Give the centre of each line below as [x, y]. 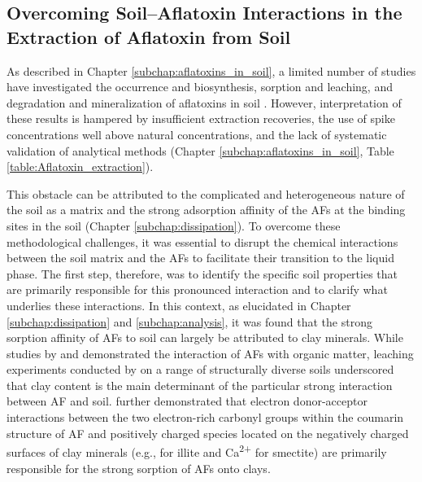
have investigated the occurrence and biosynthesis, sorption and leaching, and [200, 87]
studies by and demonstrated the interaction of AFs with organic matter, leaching [210, 353]
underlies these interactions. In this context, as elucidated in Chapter [179, 305]
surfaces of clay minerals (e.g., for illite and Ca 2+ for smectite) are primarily [197, 451]
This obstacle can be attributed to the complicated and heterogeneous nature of [206, 193]
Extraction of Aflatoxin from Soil [149, 36]
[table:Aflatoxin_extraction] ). [80, 167]
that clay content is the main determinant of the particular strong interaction [200, 385]
